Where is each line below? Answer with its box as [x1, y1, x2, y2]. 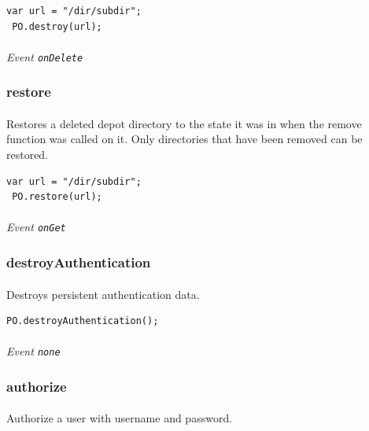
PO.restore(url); [12, 191, 102, 203]
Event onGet [6, 219, 66, 235]
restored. [6, 146, 49, 163]
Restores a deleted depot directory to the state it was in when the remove [6, 115, 362, 131]
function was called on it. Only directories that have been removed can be [6, 131, 363, 147]
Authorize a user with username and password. [6, 410, 233, 426]
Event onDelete [6, 48, 83, 64]
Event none [6, 343, 61, 359]
